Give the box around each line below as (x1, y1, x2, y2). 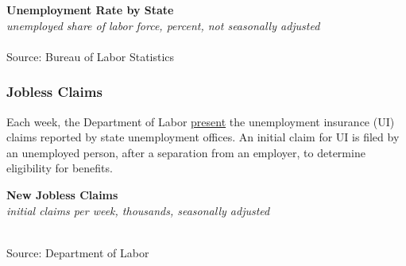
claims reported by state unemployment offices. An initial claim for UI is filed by (6, 129, 400, 145)
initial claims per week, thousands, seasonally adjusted (6, 202, 270, 218)
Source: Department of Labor (6, 244, 149, 260)
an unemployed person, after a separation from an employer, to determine (6, 144, 365, 160)
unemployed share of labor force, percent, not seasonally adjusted (6, 17, 320, 33)
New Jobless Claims (6, 186, 118, 202)
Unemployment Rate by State (6, 2, 174, 17)
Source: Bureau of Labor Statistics (6, 48, 175, 64)
